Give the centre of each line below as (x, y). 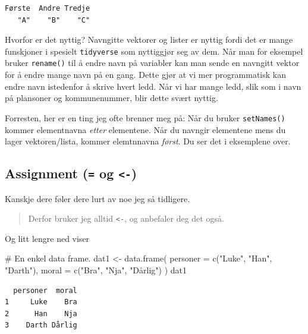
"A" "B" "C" (54, 20)
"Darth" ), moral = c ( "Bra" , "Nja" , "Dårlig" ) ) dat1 (96, 270)
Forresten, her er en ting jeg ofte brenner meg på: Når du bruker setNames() (145, 117)
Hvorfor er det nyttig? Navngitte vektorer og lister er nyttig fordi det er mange (149, 40)
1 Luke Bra (41, 302)
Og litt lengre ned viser (47, 238)
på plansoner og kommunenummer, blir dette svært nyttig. (111, 98)
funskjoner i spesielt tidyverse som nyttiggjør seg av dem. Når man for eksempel (154, 51)
